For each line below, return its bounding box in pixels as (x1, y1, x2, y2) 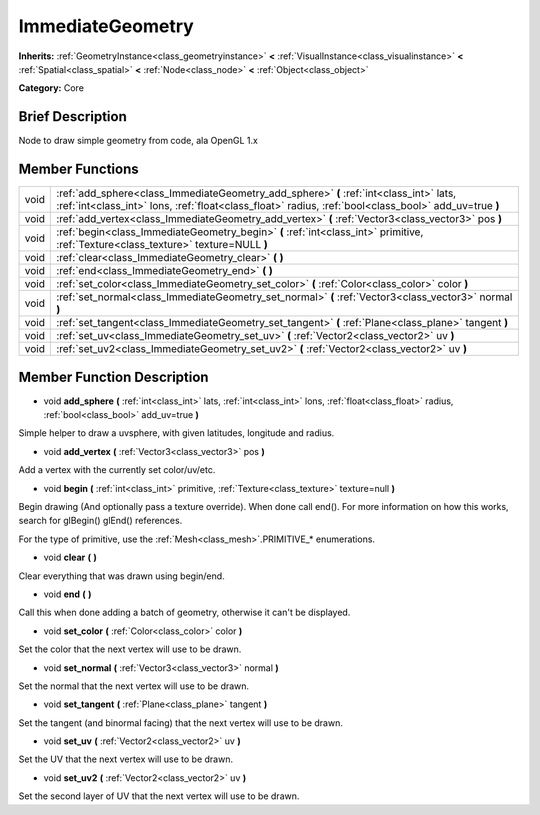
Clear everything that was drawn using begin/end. (18, 570, 225, 582)
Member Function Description (18, 368, 209, 385)
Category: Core (18, 82, 85, 94)
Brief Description (18, 108, 127, 125)
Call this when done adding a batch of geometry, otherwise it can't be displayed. (18, 606, 351, 619)
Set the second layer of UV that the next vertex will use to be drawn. (18, 790, 300, 802)
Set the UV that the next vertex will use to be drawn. (18, 753, 234, 765)
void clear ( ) (43, 551, 97, 564)
